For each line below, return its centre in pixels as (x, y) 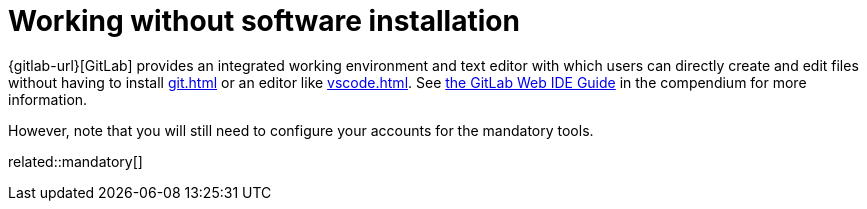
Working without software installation (264, 21)
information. (48, 99)
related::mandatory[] (75, 161)
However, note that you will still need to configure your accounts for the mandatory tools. (301, 130)
